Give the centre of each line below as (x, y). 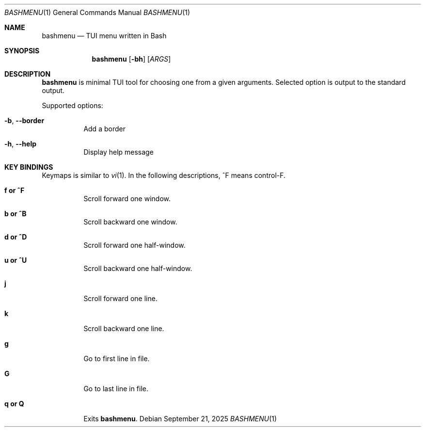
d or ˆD (16, 237)
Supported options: (72, 105)
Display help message (118, 152)
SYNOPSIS (22, 51)
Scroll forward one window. (127, 199)
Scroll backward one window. (130, 222)
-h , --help (21, 144)
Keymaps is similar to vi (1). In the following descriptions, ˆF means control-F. (164, 175)
